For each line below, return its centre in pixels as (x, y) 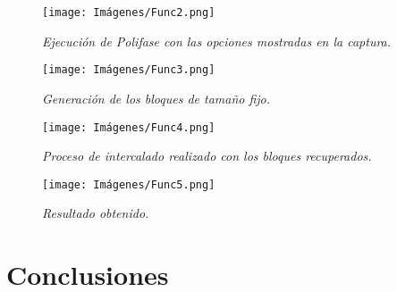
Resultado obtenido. (96, 213)
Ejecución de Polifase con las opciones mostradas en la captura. (217, 41)
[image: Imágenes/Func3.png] (129, 70)
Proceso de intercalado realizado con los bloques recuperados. (207, 156)
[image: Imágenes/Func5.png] (129, 184)
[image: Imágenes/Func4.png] (129, 127)
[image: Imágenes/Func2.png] (129, 13)
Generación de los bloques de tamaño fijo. (156, 98)
